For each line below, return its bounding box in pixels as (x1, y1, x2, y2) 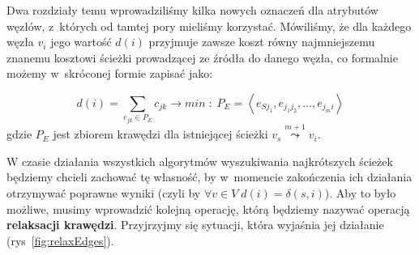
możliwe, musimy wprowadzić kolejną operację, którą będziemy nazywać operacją (6, 200, 410, 217)
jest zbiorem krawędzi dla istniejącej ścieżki (53, 125, 268, 142)
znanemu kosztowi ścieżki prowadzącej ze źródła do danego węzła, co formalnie (6, 49, 398, 66)
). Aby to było (324, 184, 396, 201)
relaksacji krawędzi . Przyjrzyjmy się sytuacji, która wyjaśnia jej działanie (6, 216, 384, 233)
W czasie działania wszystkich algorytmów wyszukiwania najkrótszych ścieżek (6, 152, 393, 169)
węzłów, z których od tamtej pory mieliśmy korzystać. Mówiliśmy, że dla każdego (6, 17, 412, 34)
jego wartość (50, 33, 112, 50)
